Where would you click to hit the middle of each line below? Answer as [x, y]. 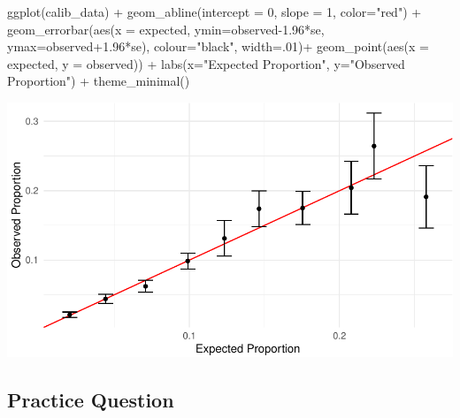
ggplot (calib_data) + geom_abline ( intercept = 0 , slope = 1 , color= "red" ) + [215, 11]
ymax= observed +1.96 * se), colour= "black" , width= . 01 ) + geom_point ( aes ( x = [218, 46]
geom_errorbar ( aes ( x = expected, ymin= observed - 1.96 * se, [166, 29]
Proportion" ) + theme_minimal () [99, 81]
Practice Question [91, 399]
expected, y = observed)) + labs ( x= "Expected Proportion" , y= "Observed [206, 63]
